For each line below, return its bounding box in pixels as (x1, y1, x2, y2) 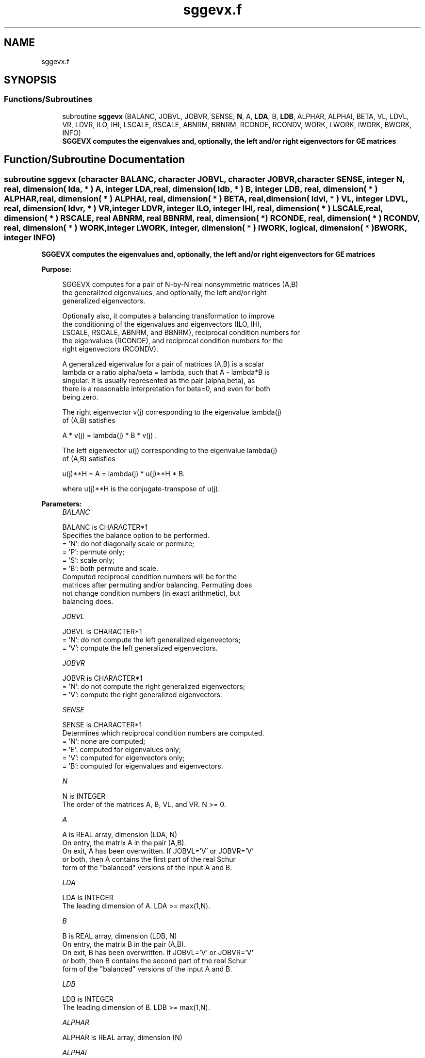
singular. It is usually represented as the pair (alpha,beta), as (62, 376, 255, 385)
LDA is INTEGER (62, 893, 114, 902)
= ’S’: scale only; (62, 556, 115, 565)
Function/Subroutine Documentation (4, 153, 185, 166)
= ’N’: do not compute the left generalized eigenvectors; (62, 636, 241, 644)
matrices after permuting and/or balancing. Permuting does (62, 581, 252, 589)
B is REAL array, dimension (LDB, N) (62, 932, 177, 940)
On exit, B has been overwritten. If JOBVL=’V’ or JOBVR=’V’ (62, 948, 254, 957)
